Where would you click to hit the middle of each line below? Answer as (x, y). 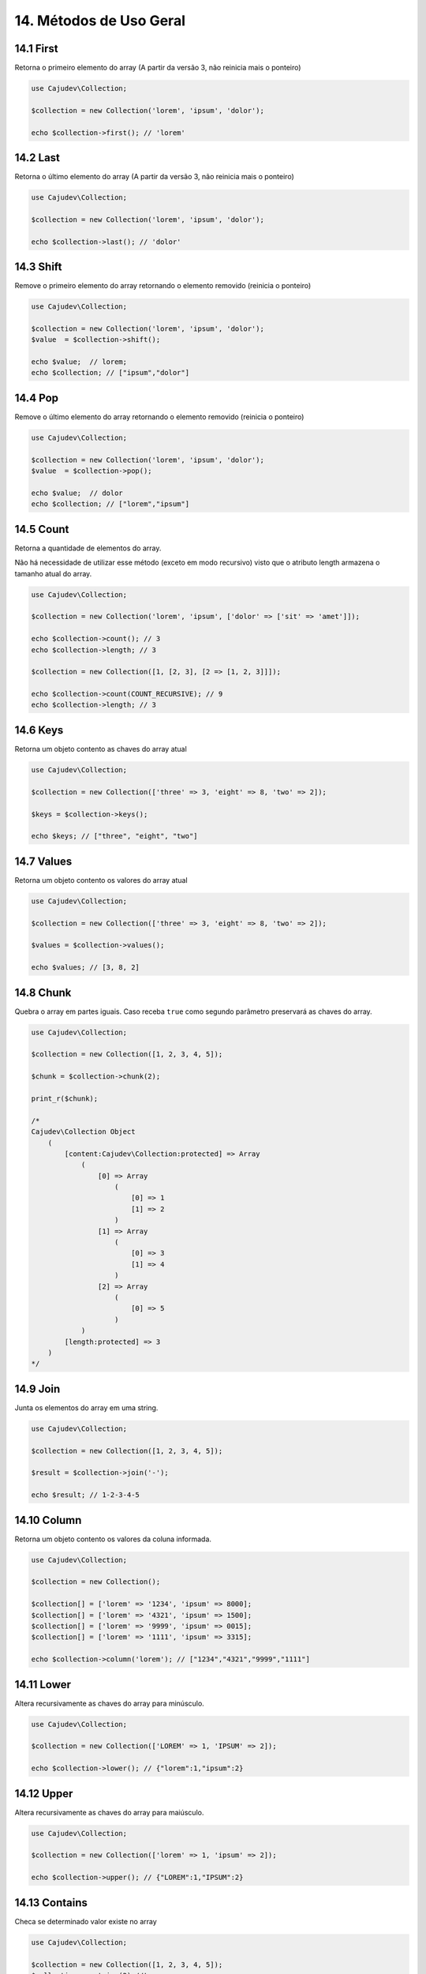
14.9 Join (37, 1389)
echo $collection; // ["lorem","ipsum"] (110, 504)
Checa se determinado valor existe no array (86, 1921)
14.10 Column (48, 1520)
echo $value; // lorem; (79, 362)
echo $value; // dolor (77, 493)
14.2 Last (37, 158)
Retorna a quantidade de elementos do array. (88, 548)
